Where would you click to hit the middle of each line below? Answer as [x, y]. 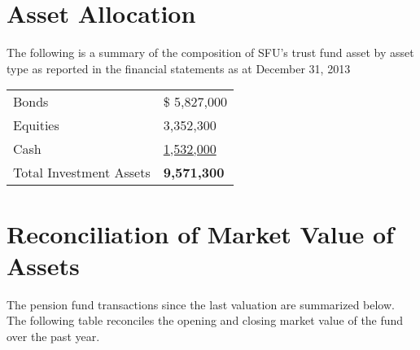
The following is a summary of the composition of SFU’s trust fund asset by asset [210, 52]
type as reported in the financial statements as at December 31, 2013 [179, 68]
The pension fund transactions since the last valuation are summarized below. [201, 304]
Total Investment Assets [82, 173]
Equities [36, 125]
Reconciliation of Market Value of [200, 233]
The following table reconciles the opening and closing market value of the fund [205, 320]
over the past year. [53, 336]
